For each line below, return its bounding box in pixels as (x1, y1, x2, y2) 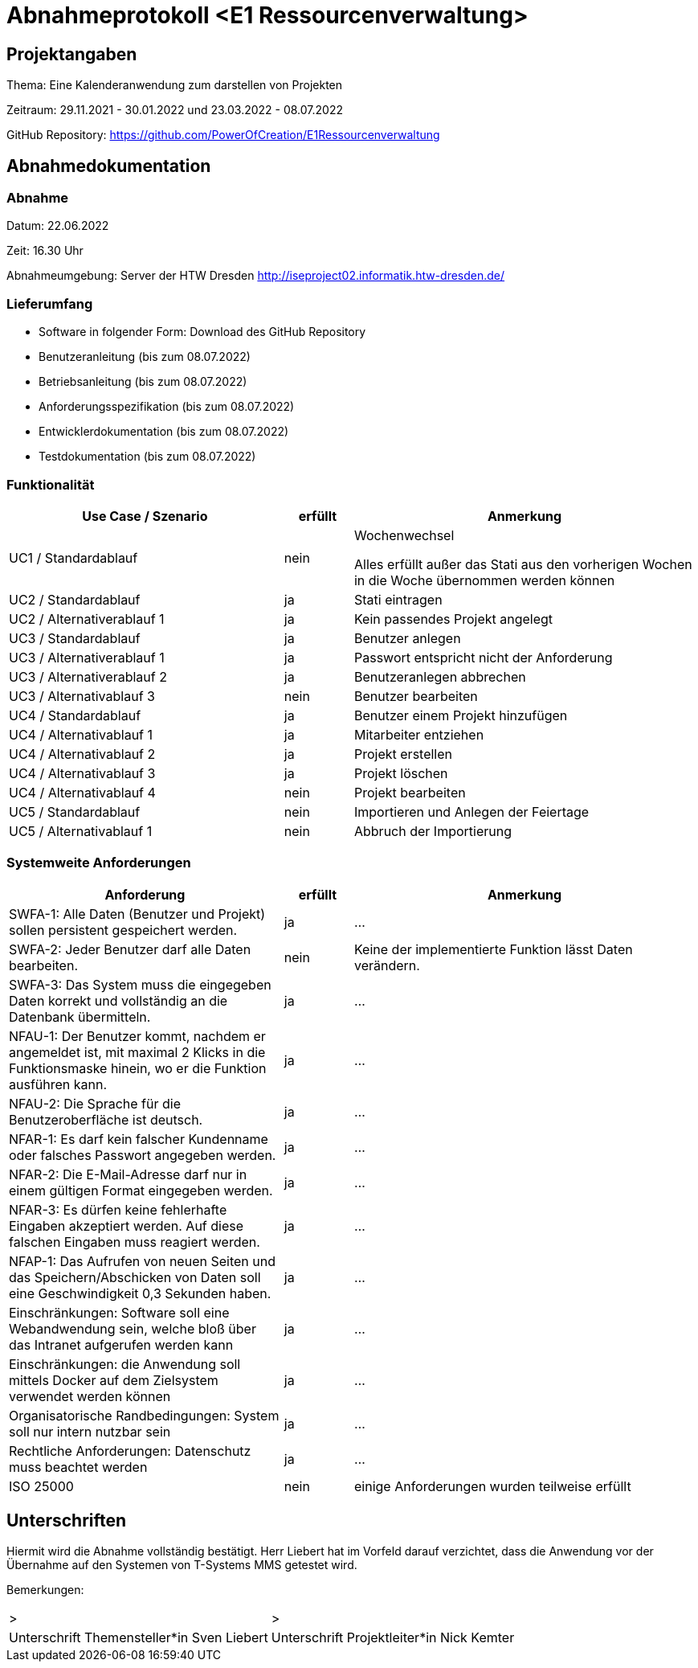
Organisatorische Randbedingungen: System (9, 1407, 280, 1424)
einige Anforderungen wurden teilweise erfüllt (353, 1477, 631, 1494)
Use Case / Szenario (82, 507, 208, 524)
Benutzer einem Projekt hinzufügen (353, 707, 568, 723)
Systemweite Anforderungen (6, 854, 191, 871)
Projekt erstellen (353, 745, 453, 762)
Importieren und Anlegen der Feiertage (353, 803, 590, 820)
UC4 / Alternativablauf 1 (9, 726, 153, 743)
